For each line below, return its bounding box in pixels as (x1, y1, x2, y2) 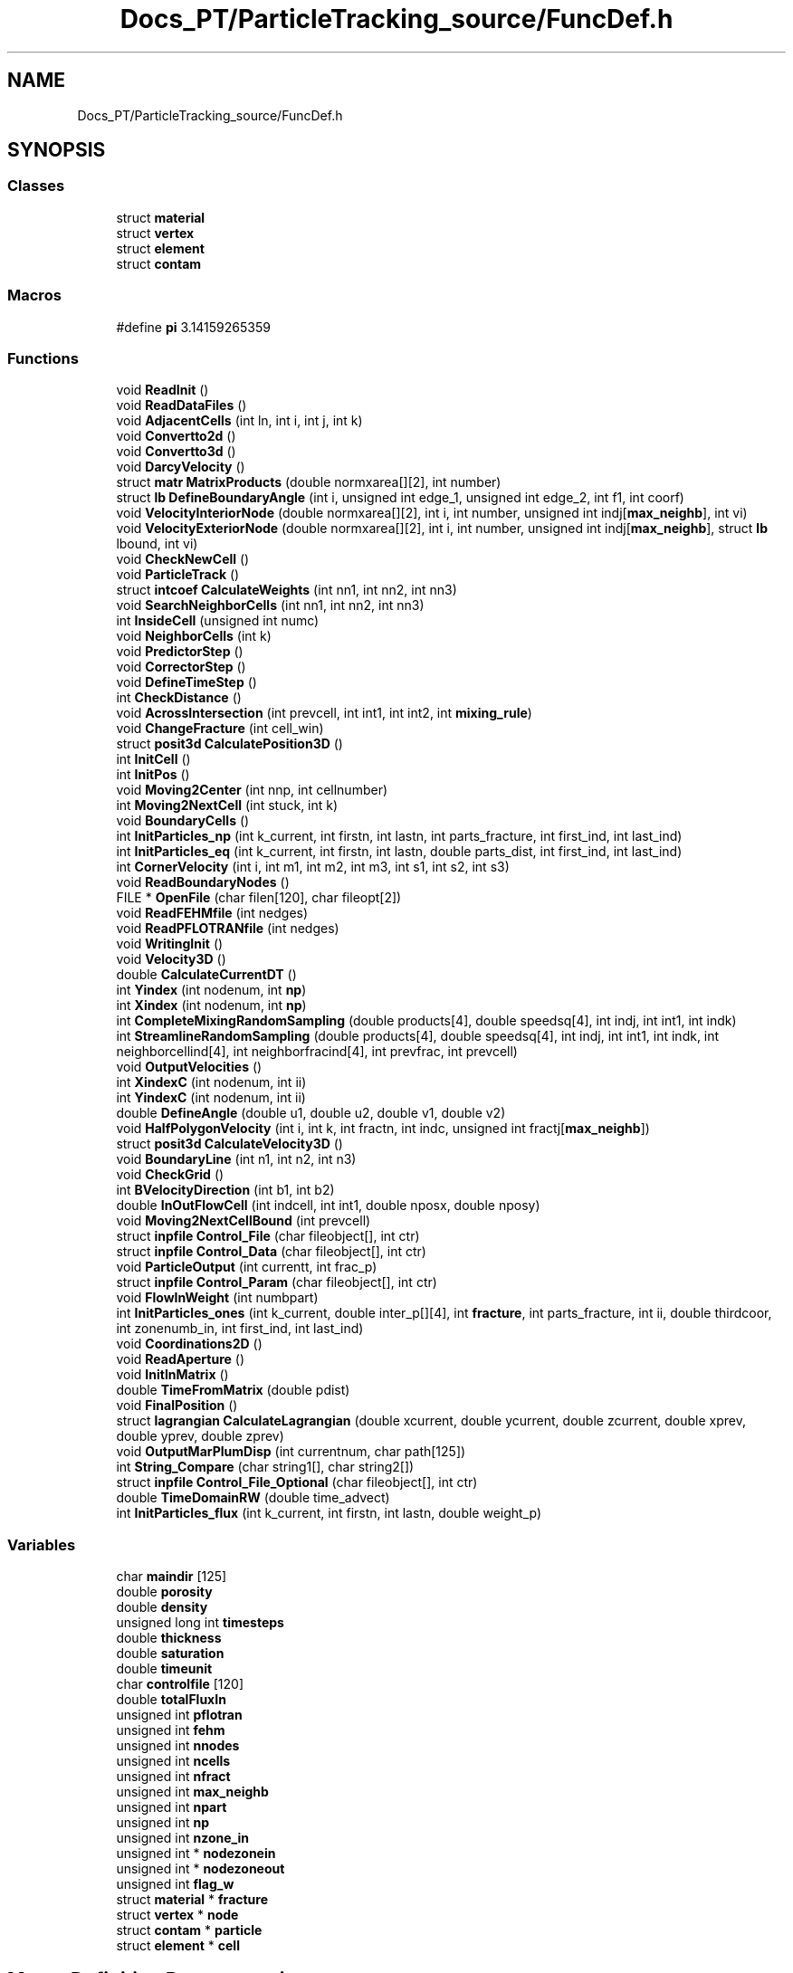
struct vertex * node (116, 1907, 239, 1923)
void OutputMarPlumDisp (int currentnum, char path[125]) (116, 1444, 466, 1460)
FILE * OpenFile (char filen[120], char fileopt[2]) (116, 890, 402, 906)
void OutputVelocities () (116, 1059, 263, 1075)
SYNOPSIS (7, 138, 106, 162)
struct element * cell (116, 1938, 240, 1954)
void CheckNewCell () (116, 551, 250, 567)
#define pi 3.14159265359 (116, 319, 271, 335)
